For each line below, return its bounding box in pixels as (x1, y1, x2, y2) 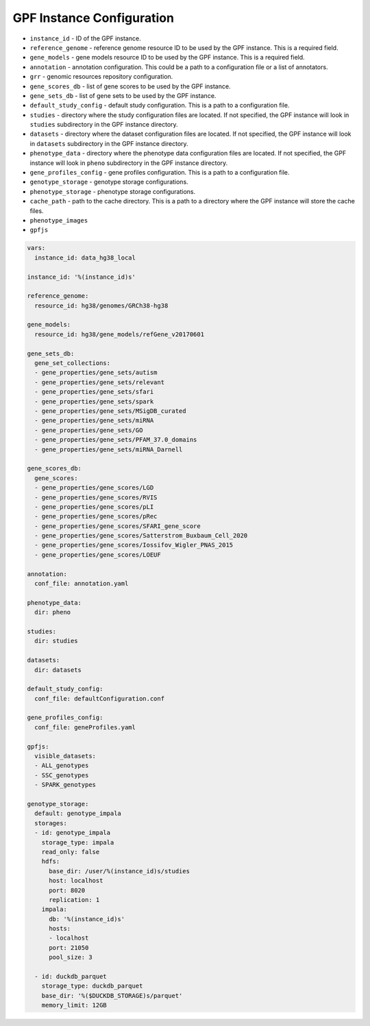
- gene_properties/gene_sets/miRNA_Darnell (34, 445, 183, 453)
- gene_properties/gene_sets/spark (34, 397, 154, 405)
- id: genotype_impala (34, 829, 111, 837)
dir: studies (34, 637, 78, 645)
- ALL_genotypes (34, 762, 89, 770)
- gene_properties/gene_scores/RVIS (34, 493, 158, 501)
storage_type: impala (41, 838, 114, 846)
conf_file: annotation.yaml (34, 579, 129, 588)
